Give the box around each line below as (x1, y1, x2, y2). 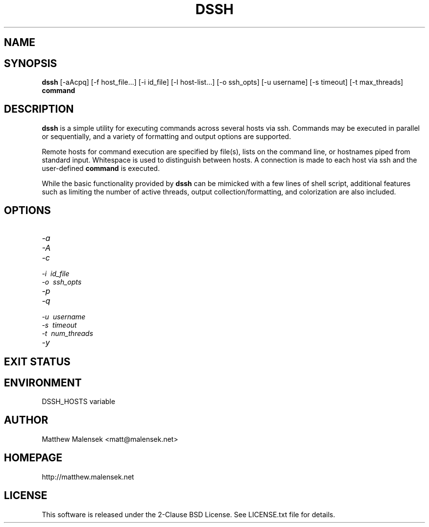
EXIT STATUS (4, 356, 71, 368)
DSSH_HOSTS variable (42, 397, 116, 406)
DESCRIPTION (4, 103, 74, 116)
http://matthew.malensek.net (42, 472, 134, 481)
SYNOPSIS (4, 57, 57, 70)
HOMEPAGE (4, 452, 63, 464)
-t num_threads (42, 329, 94, 337)
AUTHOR (4, 414, 48, 427)
